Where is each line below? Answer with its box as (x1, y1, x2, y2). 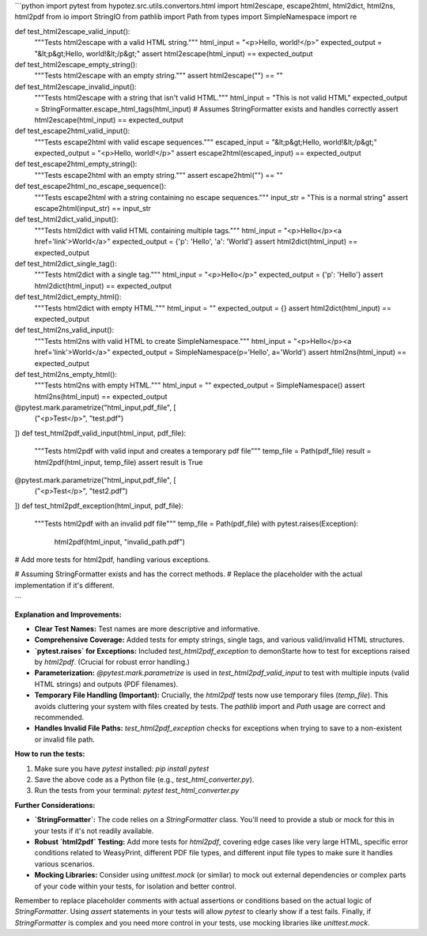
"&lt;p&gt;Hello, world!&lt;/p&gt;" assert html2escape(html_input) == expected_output (34, 48, 313, 58)
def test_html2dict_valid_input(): (14, 214, 119, 225)
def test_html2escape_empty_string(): (14, 59, 138, 69)
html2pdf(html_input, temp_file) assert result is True (34, 457, 203, 466)
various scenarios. (34, 859, 95, 869)
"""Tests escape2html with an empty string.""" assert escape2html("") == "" (34, 170, 284, 179)
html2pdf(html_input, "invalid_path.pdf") (54, 537, 186, 546)
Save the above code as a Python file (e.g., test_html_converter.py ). (34, 775, 255, 784)
